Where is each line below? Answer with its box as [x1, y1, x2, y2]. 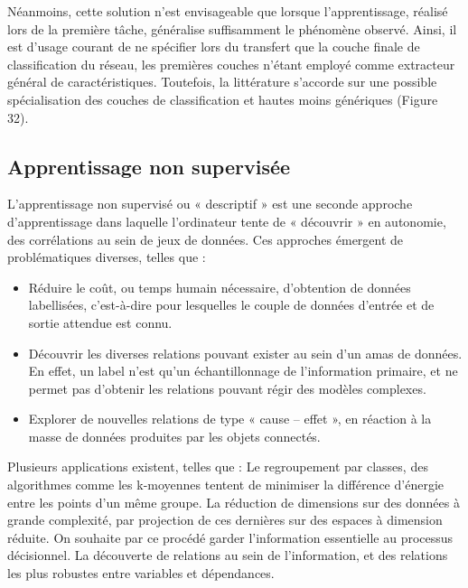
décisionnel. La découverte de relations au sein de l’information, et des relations [7, 546, 448, 565]
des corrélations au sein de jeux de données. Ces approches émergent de [7, 229, 404, 248]
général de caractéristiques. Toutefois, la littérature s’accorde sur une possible [7, 72, 437, 91]
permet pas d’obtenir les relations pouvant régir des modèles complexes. [28, 378, 426, 397]
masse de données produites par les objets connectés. [28, 426, 321, 445]
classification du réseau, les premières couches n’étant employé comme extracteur [7, 54, 455, 73]
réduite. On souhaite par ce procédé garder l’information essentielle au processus [7, 527, 454, 546]
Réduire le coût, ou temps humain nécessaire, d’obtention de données [28, 277, 411, 296]
